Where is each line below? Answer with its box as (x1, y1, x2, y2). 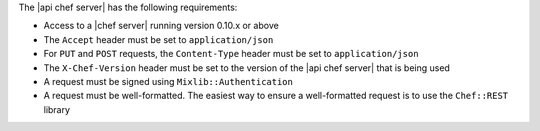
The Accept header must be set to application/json (43, 33, 274, 45)
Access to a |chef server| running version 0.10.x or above (43, 20, 279, 32)
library (43, 103, 70, 115)
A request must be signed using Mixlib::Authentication (43, 75, 294, 87)
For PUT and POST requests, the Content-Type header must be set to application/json (43, 48, 419, 60)
